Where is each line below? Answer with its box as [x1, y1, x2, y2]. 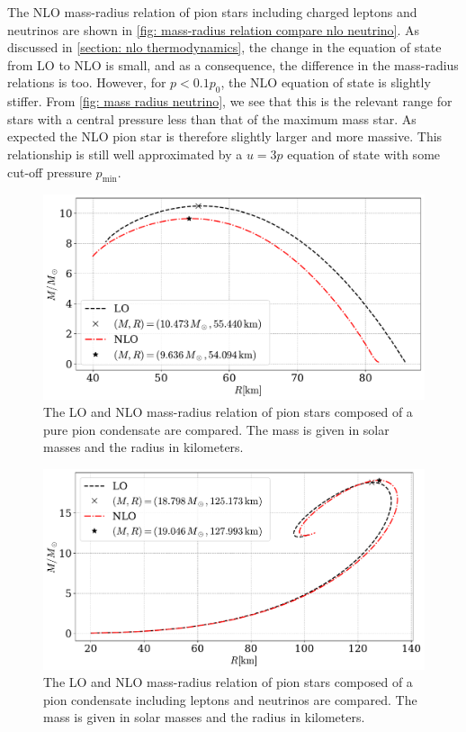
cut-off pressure [7, 162, 92, 181]
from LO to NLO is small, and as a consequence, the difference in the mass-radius [7, 55, 459, 74]
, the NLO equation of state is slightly [220, 73, 431, 92]
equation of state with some [287, 144, 441, 163]
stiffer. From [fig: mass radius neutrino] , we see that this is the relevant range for [7, 92, 453, 111]
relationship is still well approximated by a [7, 144, 243, 163]
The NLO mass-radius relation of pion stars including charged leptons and [7, 3, 417, 21]
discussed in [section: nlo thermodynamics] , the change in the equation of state [7, 38, 442, 57]
